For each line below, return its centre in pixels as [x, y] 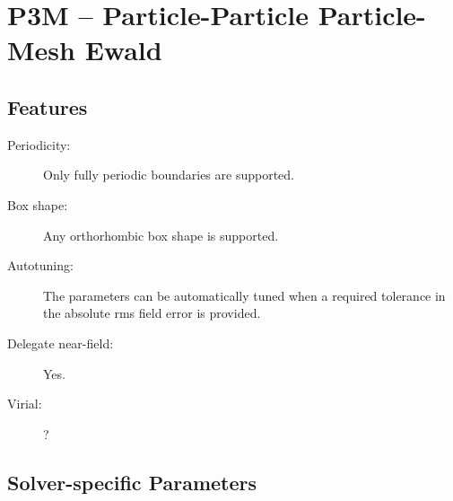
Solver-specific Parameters [132, 482]
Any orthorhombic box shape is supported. [161, 235]
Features [48, 106]
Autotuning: [40, 265]
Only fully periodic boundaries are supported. [169, 175]
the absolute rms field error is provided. [152, 313]
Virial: [25, 404]
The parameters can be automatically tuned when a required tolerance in [244, 295]
